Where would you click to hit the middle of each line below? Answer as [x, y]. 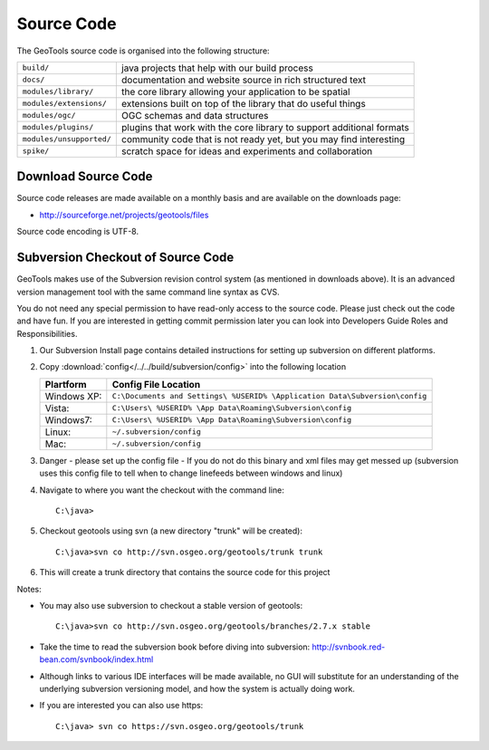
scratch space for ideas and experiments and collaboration [247, 151]
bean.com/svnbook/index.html [96, 659]
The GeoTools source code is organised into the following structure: [144, 51]
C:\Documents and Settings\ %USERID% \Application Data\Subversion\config [269, 396]
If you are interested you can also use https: [121, 706]
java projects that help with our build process [217, 68]
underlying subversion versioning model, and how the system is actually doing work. [197, 688]
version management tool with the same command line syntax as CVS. [148, 292]
